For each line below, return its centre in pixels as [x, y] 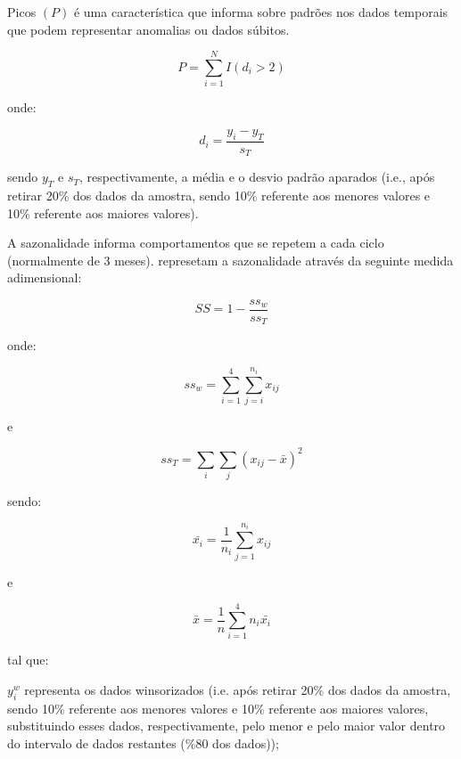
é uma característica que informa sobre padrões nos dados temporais [261, 12]
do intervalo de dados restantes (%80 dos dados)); [143, 743]
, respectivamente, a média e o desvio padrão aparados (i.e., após [257, 177]
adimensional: [45, 277]
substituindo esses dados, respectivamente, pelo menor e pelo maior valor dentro [226, 726]
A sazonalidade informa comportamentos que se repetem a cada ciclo [196, 243]
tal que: [28, 660]
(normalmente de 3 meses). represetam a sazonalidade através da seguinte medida [230, 260]
